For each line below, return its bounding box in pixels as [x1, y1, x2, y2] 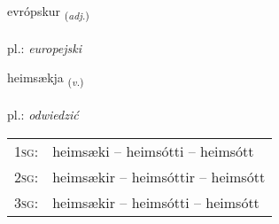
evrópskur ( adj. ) [7, 2, 89, 22]
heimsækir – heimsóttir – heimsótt [52, 166, 266, 187]
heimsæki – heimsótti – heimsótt [52, 140, 254, 161]
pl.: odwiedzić [7, 105, 79, 124]
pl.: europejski [7, 38, 82, 57]
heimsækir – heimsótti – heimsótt [52, 191, 260, 212]
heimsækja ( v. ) [7, 68, 84, 89]
